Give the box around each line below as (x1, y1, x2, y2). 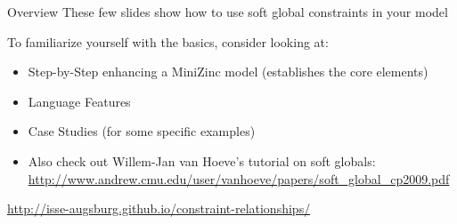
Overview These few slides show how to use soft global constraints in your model (7, 3, 448, 20)
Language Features (28, 92, 131, 110)
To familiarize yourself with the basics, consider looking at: (7, 32, 329, 51)
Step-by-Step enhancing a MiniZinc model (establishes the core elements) (28, 62, 428, 81)
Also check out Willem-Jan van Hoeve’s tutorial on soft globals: (28, 151, 376, 170)
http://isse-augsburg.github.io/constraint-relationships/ (7, 199, 311, 218)
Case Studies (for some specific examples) (28, 122, 256, 140)
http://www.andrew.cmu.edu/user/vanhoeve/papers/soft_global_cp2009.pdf (28, 169, 450, 188)
